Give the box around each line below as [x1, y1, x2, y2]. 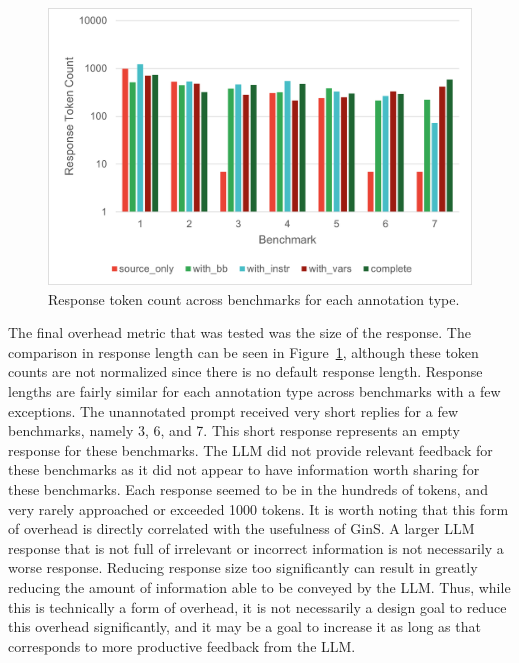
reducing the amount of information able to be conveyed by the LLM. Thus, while [8, 576, 511, 597]
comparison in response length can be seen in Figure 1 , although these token [8, 341, 479, 362]
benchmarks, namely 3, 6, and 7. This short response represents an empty [8, 420, 460, 441]
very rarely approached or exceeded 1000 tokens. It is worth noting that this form [8, 498, 509, 519]
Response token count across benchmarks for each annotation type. [48, 288, 460, 309]
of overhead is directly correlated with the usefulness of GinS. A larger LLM [8, 518, 475, 539]
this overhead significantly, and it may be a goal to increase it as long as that [8, 616, 481, 637]
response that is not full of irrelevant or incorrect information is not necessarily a [8, 537, 504, 558]
